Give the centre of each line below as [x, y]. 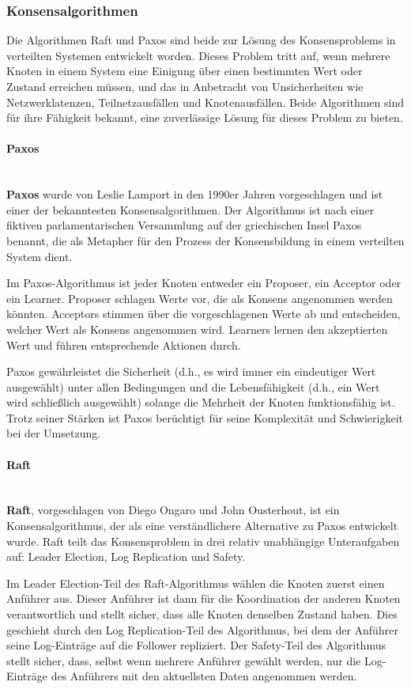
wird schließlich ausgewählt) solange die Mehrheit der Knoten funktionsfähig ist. [201, 402]
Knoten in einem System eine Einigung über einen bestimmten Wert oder [185, 71]
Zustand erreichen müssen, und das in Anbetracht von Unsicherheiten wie [185, 86]
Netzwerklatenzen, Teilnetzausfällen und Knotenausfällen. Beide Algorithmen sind [205, 102]
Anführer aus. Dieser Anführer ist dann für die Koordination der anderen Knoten [204, 598]
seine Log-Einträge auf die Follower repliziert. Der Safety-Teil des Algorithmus [196, 645]
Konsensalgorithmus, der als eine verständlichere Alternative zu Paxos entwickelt [202, 526]
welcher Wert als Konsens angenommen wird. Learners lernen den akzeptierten [197, 329]
